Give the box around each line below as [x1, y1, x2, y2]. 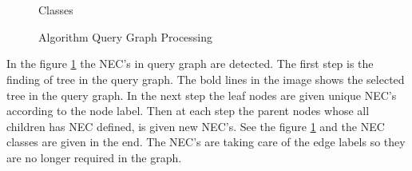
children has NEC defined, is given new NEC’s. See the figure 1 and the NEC [6, 117, 385, 134]
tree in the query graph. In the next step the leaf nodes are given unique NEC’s [6, 86, 397, 103]
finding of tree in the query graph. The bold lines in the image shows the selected [6, 70, 405, 87]
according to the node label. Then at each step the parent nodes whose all [6, 102, 370, 119]
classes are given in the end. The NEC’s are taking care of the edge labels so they [6, 133, 406, 150]
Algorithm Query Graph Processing [38, 28, 213, 45]
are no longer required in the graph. [6, 149, 182, 165]
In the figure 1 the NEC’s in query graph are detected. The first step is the [6, 55, 374, 72]
